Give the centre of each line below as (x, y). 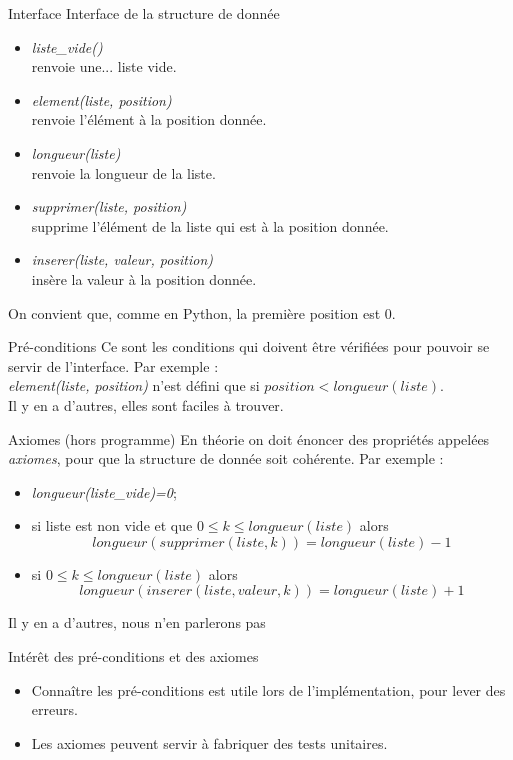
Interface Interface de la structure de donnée (144, 13)
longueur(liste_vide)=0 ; (104, 491)
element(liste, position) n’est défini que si (134, 385)
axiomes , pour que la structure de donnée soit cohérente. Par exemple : (226, 458)
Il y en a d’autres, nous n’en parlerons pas (137, 622)
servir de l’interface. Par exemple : (113, 365)
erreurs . (54, 709)
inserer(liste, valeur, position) (122, 259)
